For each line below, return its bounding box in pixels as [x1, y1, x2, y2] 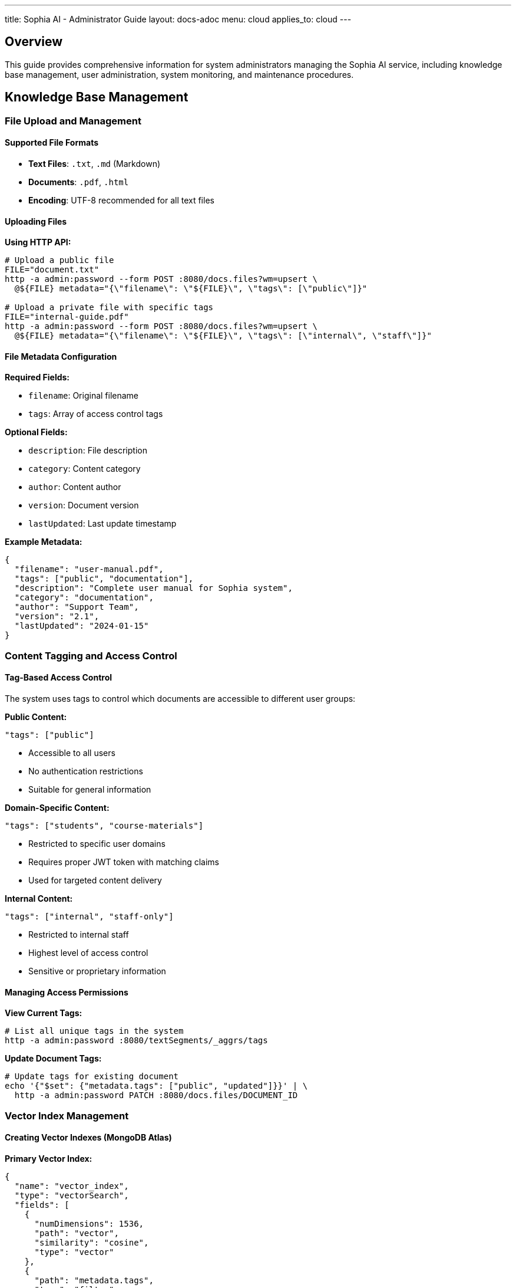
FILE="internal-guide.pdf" [5, 312, 129, 322]
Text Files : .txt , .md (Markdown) [28, 158, 161, 169]
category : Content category [28, 464, 141, 474]
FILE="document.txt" [5, 265, 100, 275]
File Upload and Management [5, 114, 141, 127]
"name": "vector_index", [14, 1181, 129, 1191]
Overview [5, 34, 63, 50]
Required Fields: [5, 372, 70, 383]
